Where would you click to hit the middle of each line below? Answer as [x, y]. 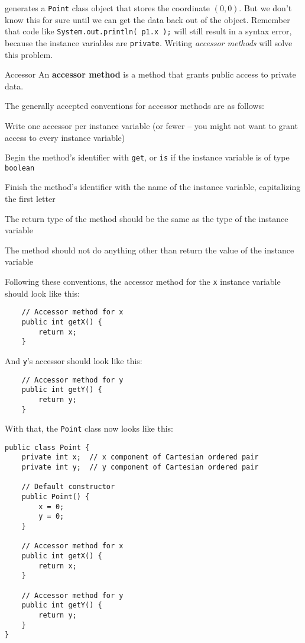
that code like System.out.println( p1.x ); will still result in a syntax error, [148, 31]
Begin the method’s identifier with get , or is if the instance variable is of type [147, 157]
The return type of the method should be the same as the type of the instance [147, 218]
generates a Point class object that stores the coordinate [107, 8]
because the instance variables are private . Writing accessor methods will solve [149, 42]
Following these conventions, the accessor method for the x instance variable [143, 281]
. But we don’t [265, 8]
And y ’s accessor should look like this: [74, 360]
